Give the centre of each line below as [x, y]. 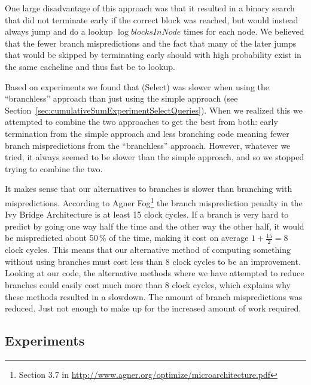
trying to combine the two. [54, 168]
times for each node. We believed [244, 31]
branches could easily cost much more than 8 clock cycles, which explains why [148, 284]
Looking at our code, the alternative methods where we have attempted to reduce [155, 273]
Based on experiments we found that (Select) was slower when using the [137, 86]
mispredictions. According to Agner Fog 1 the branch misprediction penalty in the [154, 201]
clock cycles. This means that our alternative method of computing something [148, 250]
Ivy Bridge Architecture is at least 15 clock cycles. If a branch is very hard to [147, 214]
